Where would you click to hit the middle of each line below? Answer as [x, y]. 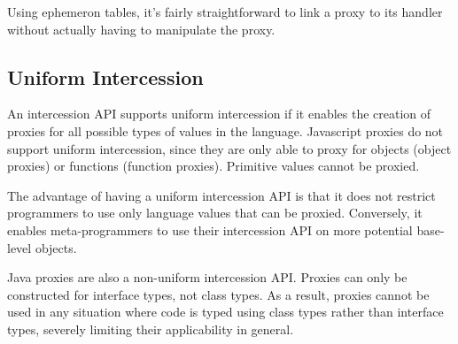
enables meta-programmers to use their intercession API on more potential [210, 229]
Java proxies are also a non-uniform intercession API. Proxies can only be [207, 277]
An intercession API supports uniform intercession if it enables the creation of [219, 114]
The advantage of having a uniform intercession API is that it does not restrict [221, 195]
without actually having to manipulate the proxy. [141, 29]
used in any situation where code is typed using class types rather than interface [225, 312]
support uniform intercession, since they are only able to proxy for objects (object [229, 148]
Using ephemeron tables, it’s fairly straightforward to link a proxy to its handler [225, 11]
